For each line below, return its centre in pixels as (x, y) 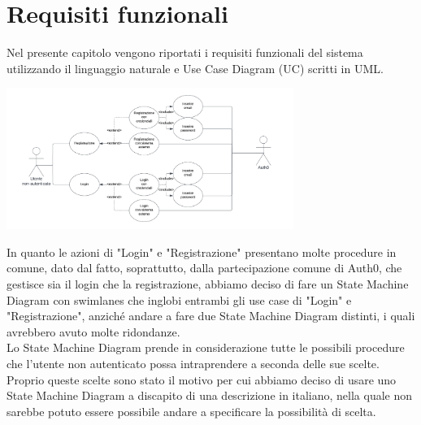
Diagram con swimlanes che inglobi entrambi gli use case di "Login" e (179, 299)
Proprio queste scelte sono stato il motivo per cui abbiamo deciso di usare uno (202, 379)
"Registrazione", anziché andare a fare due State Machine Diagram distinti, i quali (211, 316)
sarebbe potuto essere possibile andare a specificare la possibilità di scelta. (191, 411)
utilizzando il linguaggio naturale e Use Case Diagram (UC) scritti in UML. (195, 68)
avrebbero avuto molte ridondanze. (93, 331)
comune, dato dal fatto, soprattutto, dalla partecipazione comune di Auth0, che (204, 268)
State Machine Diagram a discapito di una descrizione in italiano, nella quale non (210, 395)
